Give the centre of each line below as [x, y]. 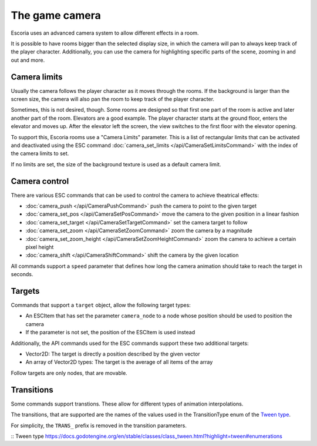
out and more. [28, 60]
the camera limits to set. [40, 153]
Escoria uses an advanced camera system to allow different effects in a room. [105, 33]
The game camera [56, 15]
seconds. [22, 274]
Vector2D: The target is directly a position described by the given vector [113, 354]
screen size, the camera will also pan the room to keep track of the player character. [112, 99]
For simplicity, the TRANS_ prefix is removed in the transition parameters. [99, 425]
